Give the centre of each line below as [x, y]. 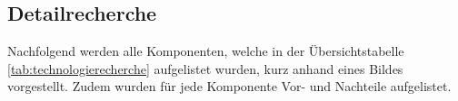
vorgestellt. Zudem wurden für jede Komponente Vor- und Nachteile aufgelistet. [229, 86]
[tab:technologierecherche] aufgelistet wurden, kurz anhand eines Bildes [205, 68]
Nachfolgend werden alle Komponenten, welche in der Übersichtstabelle [206, 51]
